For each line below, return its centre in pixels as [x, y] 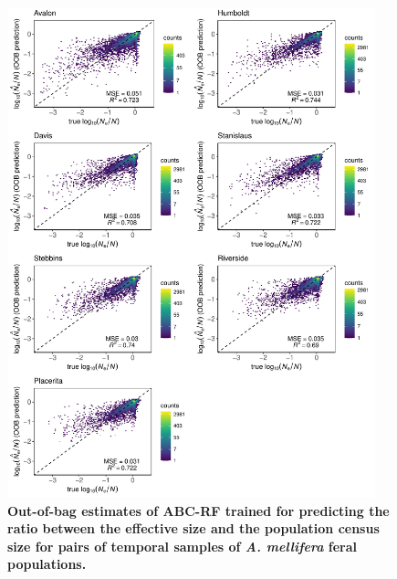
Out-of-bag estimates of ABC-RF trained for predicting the [198, 510]
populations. [47, 564]
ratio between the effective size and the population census [193, 528]
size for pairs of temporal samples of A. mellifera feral [183, 546]
